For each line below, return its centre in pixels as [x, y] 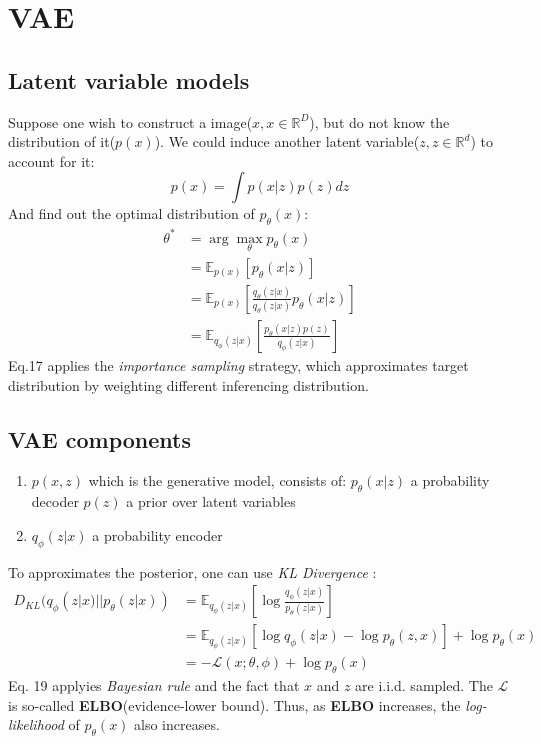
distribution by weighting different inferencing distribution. [188, 384]
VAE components [99, 438]
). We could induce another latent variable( [287, 141]
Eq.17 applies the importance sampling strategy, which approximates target [238, 365]
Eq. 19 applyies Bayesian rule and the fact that [154, 685]
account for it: [51, 160]
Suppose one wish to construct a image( [130, 121]
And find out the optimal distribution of [131, 213]
